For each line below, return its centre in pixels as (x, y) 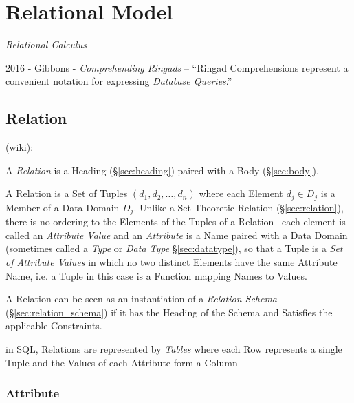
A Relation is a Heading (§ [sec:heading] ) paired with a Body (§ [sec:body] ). (162, 170)
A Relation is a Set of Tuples (67, 193)
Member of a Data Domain (63, 207)
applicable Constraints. (54, 325)
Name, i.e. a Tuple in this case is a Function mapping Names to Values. (156, 275)
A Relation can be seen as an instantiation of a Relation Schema (142, 299)
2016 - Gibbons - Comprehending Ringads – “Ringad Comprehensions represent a (177, 67)
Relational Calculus (46, 44)
